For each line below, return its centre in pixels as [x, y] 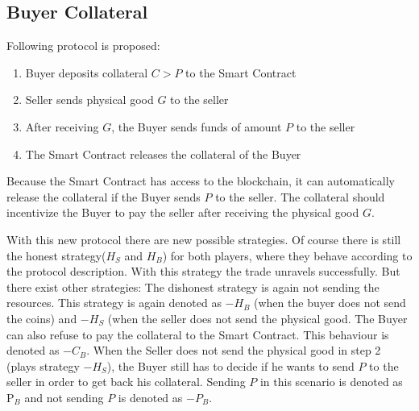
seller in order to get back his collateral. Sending [126, 382]
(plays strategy [43, 365]
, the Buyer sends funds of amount [197, 126]
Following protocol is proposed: [83, 46]
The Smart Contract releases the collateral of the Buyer [163, 154]
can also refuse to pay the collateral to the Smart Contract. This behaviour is [198, 334]
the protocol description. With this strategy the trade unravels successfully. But [203, 271]
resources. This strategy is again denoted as [114, 303]
